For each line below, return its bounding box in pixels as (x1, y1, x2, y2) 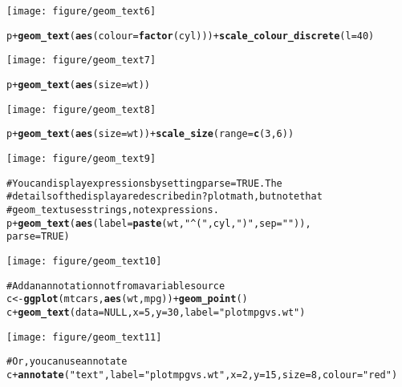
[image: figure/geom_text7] (6, 54, 156, 67)
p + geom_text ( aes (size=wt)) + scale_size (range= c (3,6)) (6, 128, 294, 140)
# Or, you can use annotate (6, 356, 128, 368)
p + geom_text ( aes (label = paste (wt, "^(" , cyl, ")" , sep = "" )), (6, 217, 311, 229)
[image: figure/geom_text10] (6, 255, 162, 267)
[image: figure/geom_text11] (6, 331, 162, 343)
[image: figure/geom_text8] (6, 103, 156, 115)
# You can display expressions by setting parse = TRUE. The (6, 177, 282, 189)
